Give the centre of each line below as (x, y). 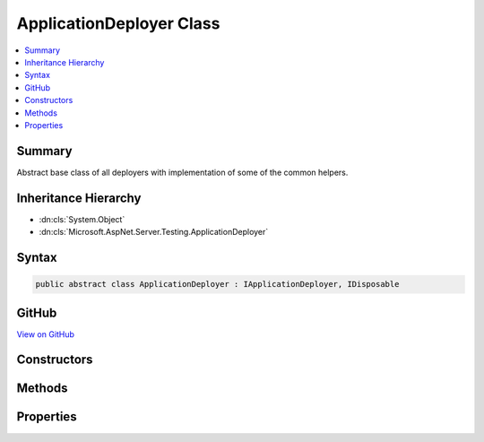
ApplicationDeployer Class (118, 23)
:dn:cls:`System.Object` (82, 219)
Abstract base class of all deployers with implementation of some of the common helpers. (182, 172)
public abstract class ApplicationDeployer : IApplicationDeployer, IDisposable (217, 284)
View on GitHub (46, 334)
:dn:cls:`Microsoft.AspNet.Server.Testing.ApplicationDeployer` (154, 232)
